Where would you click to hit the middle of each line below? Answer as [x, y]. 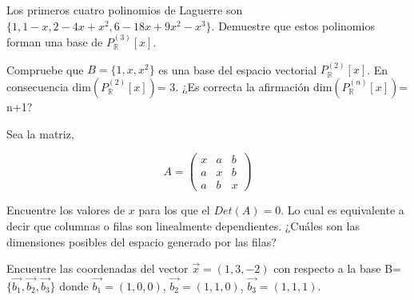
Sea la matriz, [40, 133]
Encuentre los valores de [66, 210]
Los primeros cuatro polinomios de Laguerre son [125, 10]
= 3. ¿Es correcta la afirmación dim [245, 86]
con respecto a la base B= [337, 268]
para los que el [174, 210]
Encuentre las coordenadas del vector [98, 268]
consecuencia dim [49, 86]
